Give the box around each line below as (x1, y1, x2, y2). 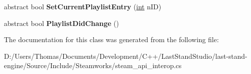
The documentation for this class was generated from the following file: (4, 34, 219, 45)
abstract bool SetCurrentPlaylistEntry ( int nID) (4, 1, 162, 11)
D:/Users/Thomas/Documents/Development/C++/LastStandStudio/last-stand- (4, 50, 248, 61)
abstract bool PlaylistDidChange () (4, 18, 119, 28)
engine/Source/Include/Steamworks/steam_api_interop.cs (4, 60, 182, 71)
